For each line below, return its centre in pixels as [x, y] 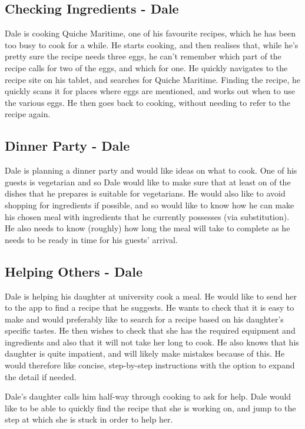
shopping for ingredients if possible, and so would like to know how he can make [150, 204]
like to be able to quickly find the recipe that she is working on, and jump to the [150, 408]
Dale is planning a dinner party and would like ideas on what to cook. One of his [151, 170]
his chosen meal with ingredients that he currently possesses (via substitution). [147, 216]
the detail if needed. [41, 376]
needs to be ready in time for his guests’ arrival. [91, 239]
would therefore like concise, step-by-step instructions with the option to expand [150, 365]
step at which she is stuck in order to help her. [89, 419]
